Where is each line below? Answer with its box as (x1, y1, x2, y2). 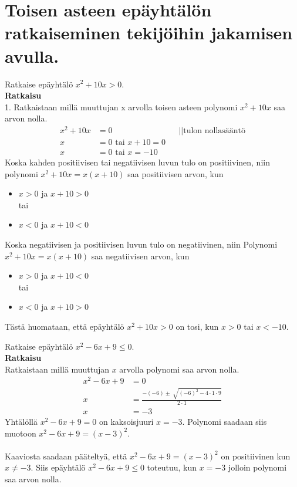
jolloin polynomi (228, 461, 287, 474)
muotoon (5, 427, 36, 439)
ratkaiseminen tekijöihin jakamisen (5, 21, 293, 45)
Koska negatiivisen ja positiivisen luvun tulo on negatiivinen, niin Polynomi (5, 238, 278, 251)
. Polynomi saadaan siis (182, 415, 267, 428)
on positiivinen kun (221, 449, 291, 462)
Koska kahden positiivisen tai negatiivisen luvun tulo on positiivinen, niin (5, 156, 270, 168)
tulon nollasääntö (183, 126, 246, 135)
